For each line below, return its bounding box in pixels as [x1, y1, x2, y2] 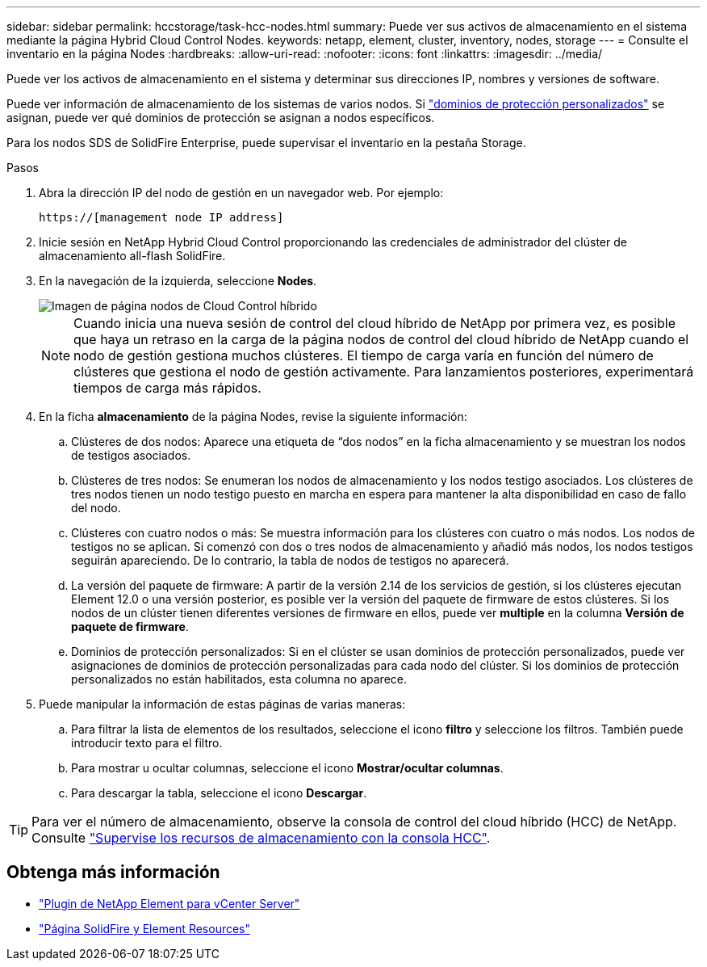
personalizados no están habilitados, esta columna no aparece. [71, 672, 408, 686]
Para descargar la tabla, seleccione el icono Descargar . [71, 786, 367, 800]
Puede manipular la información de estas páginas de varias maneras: [39, 697, 406, 711]
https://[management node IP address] [39, 211, 284, 224]
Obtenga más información [6, 862, 220, 883]
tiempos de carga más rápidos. [73, 380, 261, 396]
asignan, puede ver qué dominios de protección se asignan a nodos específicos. [6, 111, 435, 124]
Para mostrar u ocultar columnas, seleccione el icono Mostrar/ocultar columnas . [71, 761, 504, 775]
